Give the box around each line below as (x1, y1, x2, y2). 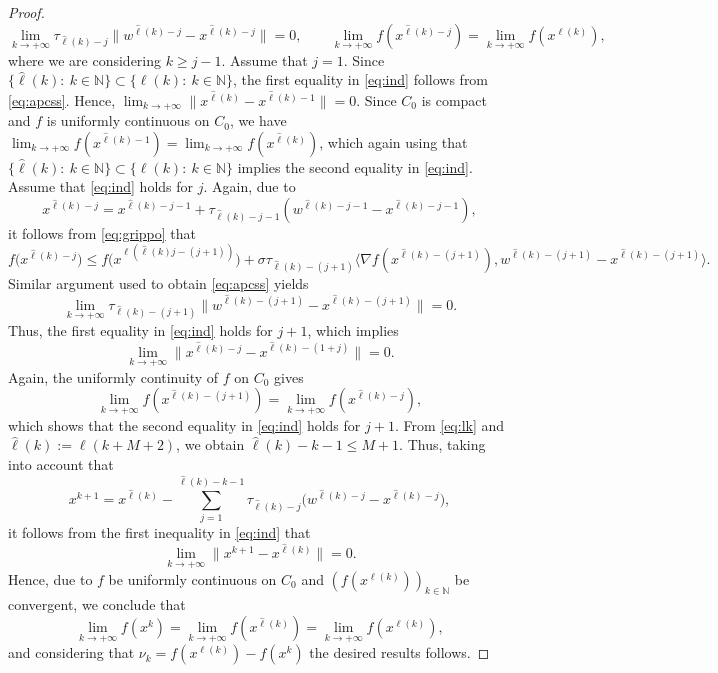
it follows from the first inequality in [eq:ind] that (8, 522, 311, 543)
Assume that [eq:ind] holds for (8, 176, 194, 197)
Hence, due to (8, 568, 93, 589)
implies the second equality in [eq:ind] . (237, 156, 473, 177)
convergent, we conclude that (8, 594, 186, 615)
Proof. (8, 2, 45, 22)
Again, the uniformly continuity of (8, 366, 219, 387)
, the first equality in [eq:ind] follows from (233, 69, 489, 90)
